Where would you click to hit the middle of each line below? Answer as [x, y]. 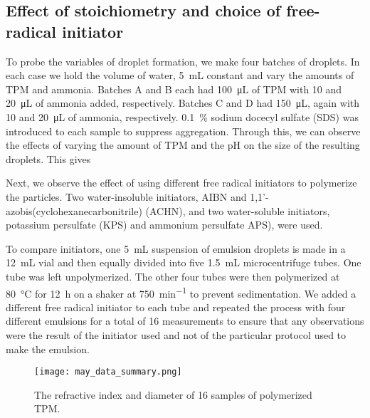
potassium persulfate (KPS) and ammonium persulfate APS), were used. [164, 225]
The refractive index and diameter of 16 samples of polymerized [173, 394]
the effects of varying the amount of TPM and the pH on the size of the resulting [183, 145]
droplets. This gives [48, 158]
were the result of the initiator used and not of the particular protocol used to [176, 334]
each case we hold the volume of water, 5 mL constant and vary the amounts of [180, 75]
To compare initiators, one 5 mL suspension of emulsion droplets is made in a [176, 248]
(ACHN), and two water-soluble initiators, [238, 210]
